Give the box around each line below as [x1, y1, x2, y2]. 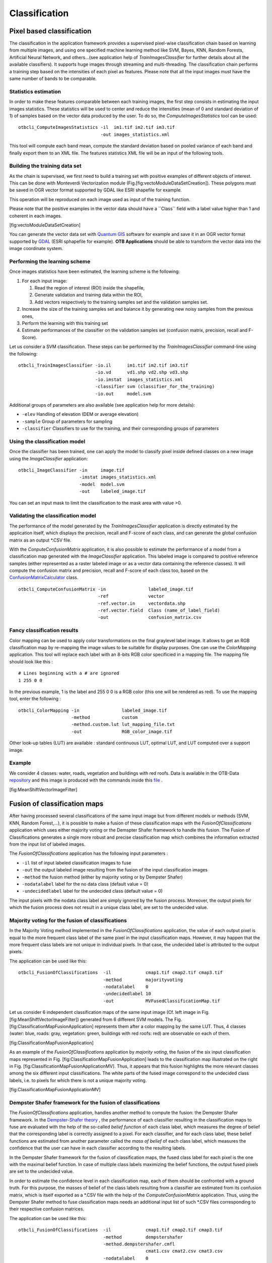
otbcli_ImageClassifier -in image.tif [18, 467, 125, 473]
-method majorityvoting [103, 977, 183, 983]
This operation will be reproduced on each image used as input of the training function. [9, 196, 190, 202]
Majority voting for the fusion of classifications [9, 917, 127, 924]
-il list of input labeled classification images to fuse [22, 859, 131, 866]
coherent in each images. [9, 213, 62, 219]
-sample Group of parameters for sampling [22, 418, 113, 424]
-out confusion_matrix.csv [97, 614, 201, 620]
